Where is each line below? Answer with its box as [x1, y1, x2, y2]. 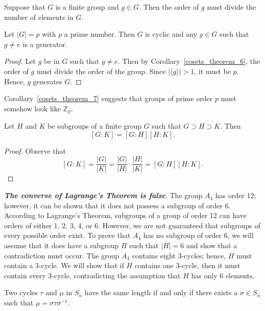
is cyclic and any [145, 29, 197, 39]
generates [33, 76, 62, 86]
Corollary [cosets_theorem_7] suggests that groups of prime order [4, 93, 213, 104]
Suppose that [4, 2, 45, 12]
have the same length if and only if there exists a [84, 287, 238, 298]
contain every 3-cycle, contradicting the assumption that [4, 270, 181, 280]
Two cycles [4, 287, 38, 298]
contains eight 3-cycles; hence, [132, 250, 226, 260]
